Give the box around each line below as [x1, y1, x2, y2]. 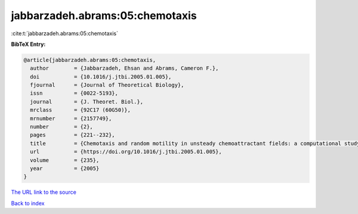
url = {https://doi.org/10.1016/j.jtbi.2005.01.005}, [30, 148, 222, 155]
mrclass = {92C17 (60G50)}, [30, 107, 131, 113]
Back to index [11, 200, 45, 207]
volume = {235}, [30, 157, 100, 163]
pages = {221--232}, [30, 132, 116, 138]
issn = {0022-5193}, [30, 90, 119, 97]
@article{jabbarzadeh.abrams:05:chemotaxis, [23, 57, 156, 63]
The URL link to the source [11, 188, 77, 196]
